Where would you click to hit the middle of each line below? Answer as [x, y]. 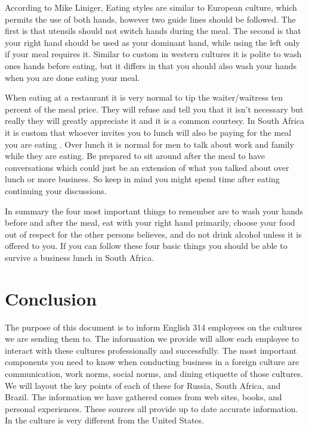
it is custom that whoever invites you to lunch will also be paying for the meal [148, 132]
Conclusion [51, 298]
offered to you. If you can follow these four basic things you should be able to [146, 246]
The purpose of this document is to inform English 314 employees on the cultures [154, 327]
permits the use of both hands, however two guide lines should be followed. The [150, 19]
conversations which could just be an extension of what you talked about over [147, 167]
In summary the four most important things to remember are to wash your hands [154, 211]
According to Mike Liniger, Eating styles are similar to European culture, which [151, 7]
